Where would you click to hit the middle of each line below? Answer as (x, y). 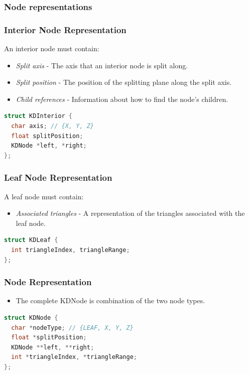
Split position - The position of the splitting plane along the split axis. (124, 82)
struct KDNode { (31, 318)
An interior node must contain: (52, 48)
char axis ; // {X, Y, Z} (53, 126)
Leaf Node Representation (58, 177)
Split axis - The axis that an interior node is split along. (102, 65)
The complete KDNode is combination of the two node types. (110, 300)
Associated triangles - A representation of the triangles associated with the (130, 213)
